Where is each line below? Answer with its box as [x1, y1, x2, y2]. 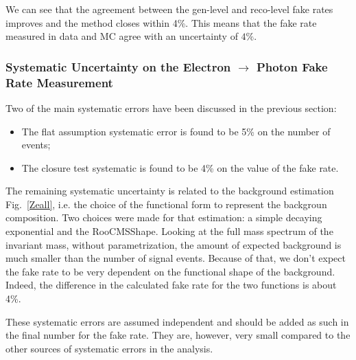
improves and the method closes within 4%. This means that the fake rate [5, 15, 317, 30]
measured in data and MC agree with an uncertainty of [5, 29, 238, 43]
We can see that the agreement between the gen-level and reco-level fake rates [5, 2, 333, 16]
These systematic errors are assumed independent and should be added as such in [5, 314, 349, 328]
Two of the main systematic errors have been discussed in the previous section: [5, 100, 337, 115]
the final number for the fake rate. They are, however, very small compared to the [5, 328, 351, 342]
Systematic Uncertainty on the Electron [5, 58, 231, 75]
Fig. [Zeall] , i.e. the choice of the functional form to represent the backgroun [5, 196, 327, 211]
